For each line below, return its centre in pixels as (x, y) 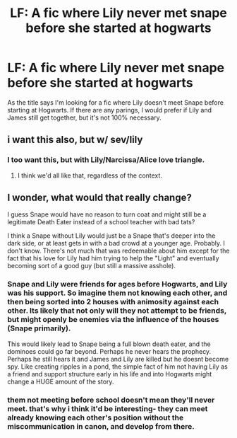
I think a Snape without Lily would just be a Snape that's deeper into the (111, 236)
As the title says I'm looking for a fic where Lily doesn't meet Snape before (116, 102)
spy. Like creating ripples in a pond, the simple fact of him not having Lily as (117, 367)
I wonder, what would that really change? (99, 198)
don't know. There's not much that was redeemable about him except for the (119, 251)
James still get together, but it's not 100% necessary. (85, 117)
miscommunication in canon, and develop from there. (101, 426)
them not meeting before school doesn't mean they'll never (111, 400)
